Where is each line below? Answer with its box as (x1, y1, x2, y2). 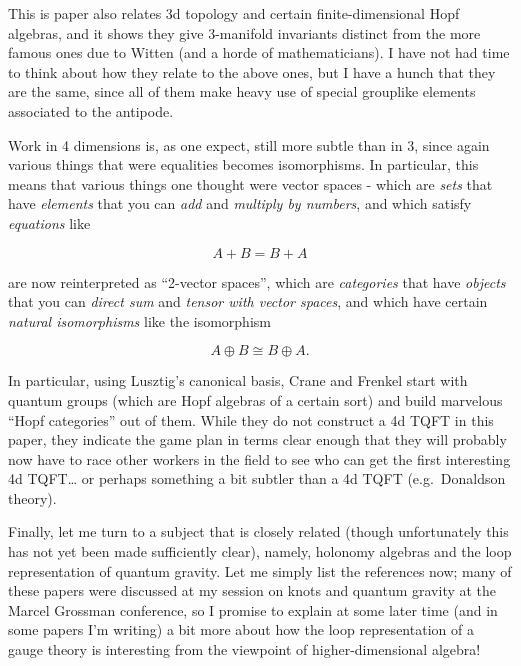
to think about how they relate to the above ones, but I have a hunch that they (8, 61, 496, 82)
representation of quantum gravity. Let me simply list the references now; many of (8, 560, 512, 581)
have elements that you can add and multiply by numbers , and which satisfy (8, 193, 472, 214)
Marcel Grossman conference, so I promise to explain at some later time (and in (8, 599, 498, 620)
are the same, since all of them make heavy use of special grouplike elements (8, 81, 476, 102)
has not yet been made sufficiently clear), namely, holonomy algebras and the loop (8, 541, 512, 562)
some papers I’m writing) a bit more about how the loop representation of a (8, 619, 474, 640)
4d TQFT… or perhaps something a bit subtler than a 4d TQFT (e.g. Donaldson (8, 468, 506, 489)
